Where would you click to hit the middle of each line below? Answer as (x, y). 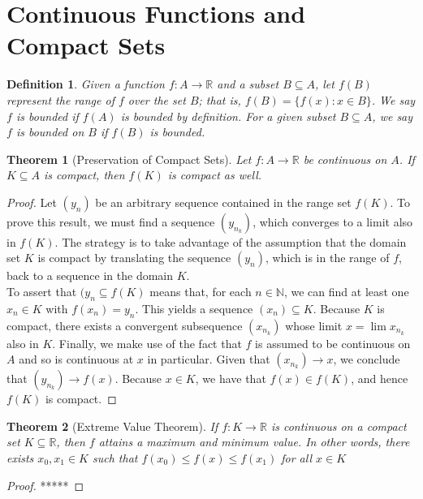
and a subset (248, 84)
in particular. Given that (209, 359)
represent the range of (60, 99)
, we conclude (367, 359)
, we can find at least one (346, 292)
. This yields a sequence (194, 308)
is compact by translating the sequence (134, 258)
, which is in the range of (327, 258)
